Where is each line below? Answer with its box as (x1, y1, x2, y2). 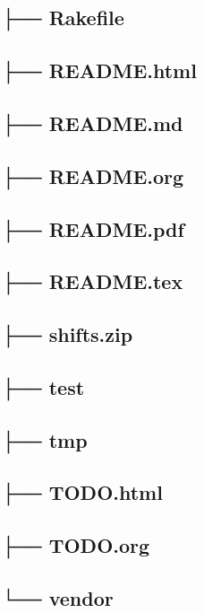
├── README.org (2, 162, 184, 189)
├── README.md (2, 109, 183, 136)
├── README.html (2, 57, 197, 84)
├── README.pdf (2, 215, 184, 242)
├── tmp (2, 425, 88, 453)
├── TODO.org (2, 531, 150, 559)
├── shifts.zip (2, 320, 133, 348)
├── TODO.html (2, 478, 163, 506)
